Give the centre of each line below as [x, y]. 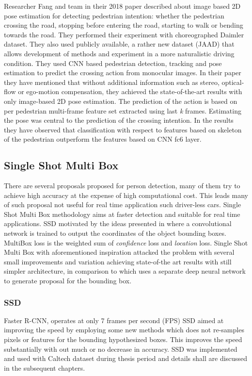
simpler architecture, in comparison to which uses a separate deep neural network [125, 271]
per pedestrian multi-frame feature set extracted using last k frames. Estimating [123, 110]
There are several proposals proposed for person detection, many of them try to [122, 186]
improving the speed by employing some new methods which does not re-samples [124, 330]
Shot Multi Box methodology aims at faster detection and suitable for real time [122, 214]
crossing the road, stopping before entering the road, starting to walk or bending [124, 25]
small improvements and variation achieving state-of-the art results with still [118, 261]
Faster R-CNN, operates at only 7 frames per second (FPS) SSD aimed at [114, 320]
